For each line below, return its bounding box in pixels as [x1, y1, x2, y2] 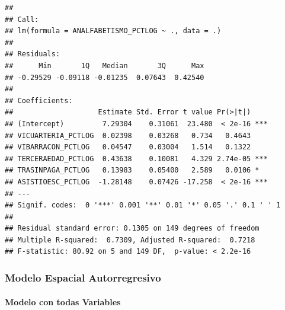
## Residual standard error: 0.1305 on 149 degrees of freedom [5, 224, 260, 233]
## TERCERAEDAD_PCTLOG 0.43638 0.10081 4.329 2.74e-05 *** [5, 154, 268, 163]
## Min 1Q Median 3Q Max [5, 61, 204, 70]
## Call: [5, 15, 39, 24]
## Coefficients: [5, 96, 73, 105]
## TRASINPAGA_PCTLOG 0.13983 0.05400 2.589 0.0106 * [5, 166, 260, 175]
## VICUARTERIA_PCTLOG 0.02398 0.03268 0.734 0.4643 [5, 131, 251, 140]
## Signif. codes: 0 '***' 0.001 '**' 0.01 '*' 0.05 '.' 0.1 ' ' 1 [5, 201, 281, 210]
